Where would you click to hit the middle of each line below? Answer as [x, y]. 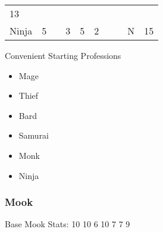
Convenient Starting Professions [63, 55]
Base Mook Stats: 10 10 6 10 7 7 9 [68, 224]
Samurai [34, 135]
